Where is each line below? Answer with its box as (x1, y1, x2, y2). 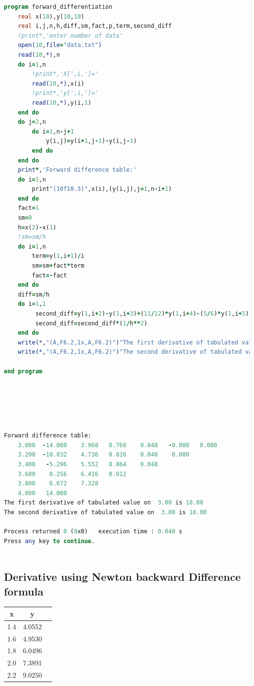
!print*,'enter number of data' (18, 32, 123, 39)
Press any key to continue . (4, 537, 95, 545)
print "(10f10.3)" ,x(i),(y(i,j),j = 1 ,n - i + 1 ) (32, 185, 172, 193)
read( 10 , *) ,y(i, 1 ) (32, 99, 92, 106)
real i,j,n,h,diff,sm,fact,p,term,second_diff (18, 23, 172, 30)
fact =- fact (32, 272, 67, 279)
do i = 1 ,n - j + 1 (32, 128, 74, 135)
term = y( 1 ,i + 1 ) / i (32, 252, 85, 260)
